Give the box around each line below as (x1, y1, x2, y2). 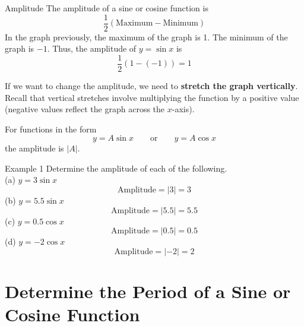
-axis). (172, 103, 195, 115)
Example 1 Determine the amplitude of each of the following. (5, 162, 227, 174)
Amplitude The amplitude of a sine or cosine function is (5, 2, 208, 14)
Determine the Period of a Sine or (5, 279, 291, 303)
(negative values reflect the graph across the (5, 103, 165, 115)
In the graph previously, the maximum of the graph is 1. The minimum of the (5, 30, 288, 43)
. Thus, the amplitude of (47, 42, 137, 55)
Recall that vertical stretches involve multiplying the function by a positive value (5, 91, 299, 103)
